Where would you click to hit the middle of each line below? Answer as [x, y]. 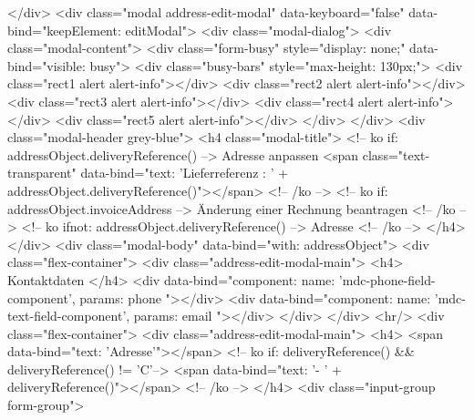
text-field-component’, [69, 316]
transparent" [42, 173]
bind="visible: [46, 65]
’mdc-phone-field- [387, 279]
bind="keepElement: [64, 30]
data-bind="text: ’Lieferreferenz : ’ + [185, 173]
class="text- [396, 154]
